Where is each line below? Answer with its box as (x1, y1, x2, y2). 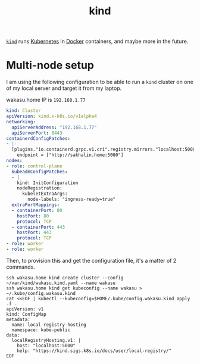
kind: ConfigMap (6, 311, 46, 317)
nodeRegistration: (17, 185, 62, 191)
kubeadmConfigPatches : (11, 169, 68, 175)
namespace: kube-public (11, 326, 70, 333)
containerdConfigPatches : (6, 135, 70, 141)
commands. (6, 263, 36, 270)
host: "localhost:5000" (17, 343, 76, 349)
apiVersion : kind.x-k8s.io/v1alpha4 (6, 113, 97, 119)
